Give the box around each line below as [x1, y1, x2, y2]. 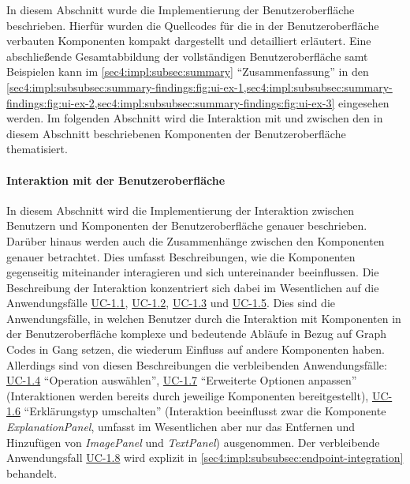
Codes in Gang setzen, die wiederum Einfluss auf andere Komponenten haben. [6, 341, 385, 358]
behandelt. [6, 464, 58, 481]
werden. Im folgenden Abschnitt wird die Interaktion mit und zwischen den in [6, 110, 383, 126]
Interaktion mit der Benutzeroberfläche [6, 171, 225, 188]
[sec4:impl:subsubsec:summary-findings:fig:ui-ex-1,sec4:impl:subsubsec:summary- [6, 78, 393, 95]
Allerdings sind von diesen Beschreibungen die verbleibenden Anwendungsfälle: [6, 356, 387, 373]
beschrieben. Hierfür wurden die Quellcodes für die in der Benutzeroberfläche [6, 17, 379, 33]
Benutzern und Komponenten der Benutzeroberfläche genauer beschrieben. [6, 217, 367, 234]
